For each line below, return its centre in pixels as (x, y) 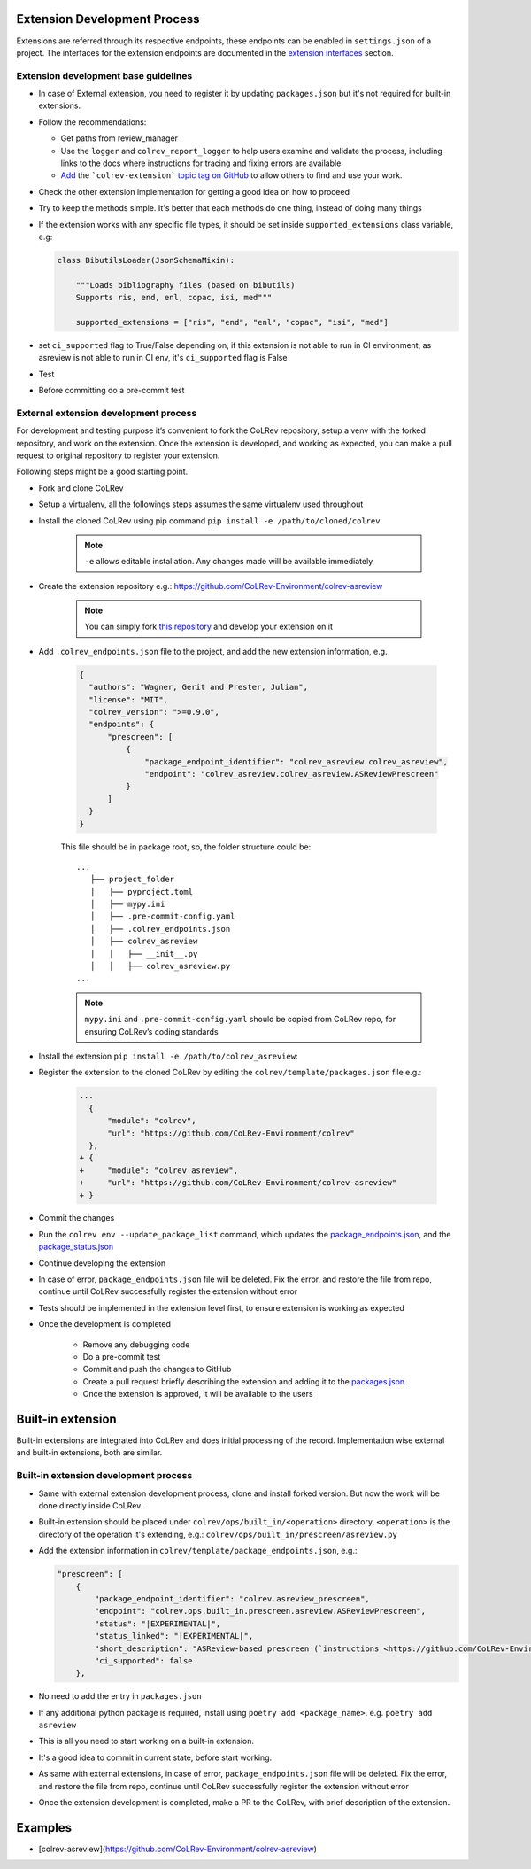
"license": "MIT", (128, 699)
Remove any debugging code (136, 1344)
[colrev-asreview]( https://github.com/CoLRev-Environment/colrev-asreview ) (178, 1849)
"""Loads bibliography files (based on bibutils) (185, 285)
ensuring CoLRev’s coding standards (151, 1031)
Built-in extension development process (104, 1476)
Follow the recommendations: (92, 122)
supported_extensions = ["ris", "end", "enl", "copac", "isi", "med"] (232, 322)
